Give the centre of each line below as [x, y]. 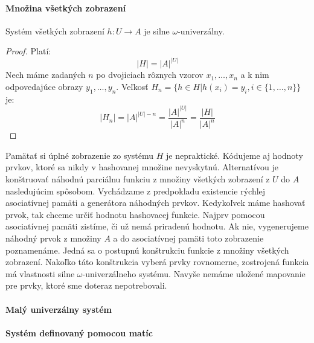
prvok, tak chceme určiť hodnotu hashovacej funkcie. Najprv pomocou [135, 214]
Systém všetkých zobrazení [55, 30]
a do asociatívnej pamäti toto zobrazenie [188, 238]
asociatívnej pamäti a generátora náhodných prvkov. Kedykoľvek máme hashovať [155, 203]
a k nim [255, 75]
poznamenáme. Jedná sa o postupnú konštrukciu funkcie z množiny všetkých [147, 250]
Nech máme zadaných [46, 75]
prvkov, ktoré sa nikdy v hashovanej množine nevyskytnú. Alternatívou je [142, 167]
